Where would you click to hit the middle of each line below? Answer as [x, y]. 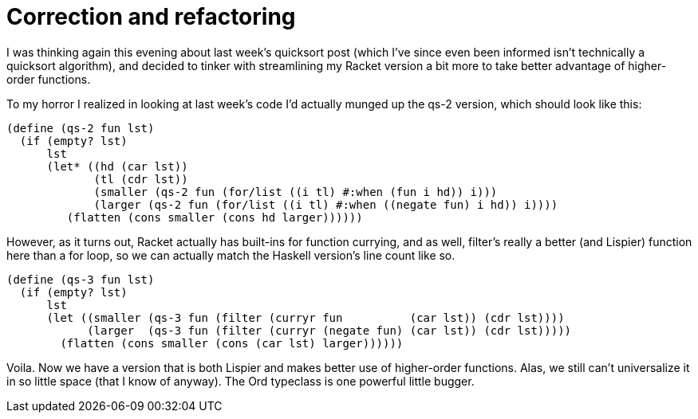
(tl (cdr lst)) [141, 179]
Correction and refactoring [151, 17]
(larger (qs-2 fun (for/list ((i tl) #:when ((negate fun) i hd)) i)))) [326, 204]
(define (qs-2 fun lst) [81, 128]
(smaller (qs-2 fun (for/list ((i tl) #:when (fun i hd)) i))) [296, 192]
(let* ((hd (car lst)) [117, 166]
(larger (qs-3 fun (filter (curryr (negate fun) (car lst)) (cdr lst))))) [329, 330]
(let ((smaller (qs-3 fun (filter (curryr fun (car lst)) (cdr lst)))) [306, 317]
